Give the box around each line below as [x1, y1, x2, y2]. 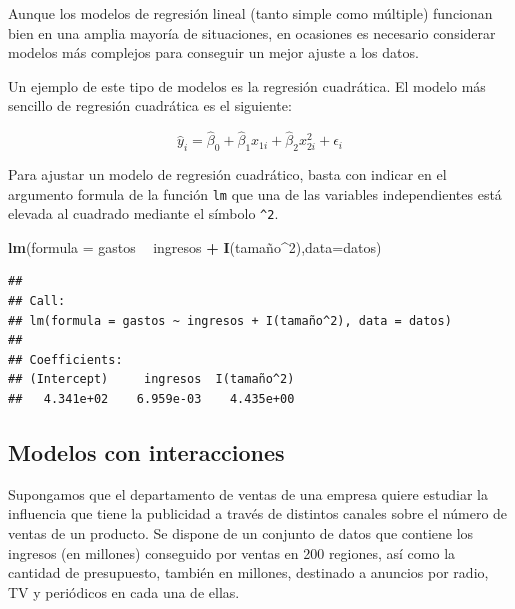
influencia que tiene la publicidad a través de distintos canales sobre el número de [8, 503, 508, 524]
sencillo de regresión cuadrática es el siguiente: [8, 95, 292, 116]
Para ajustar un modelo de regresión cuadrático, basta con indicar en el [8, 163, 447, 184]
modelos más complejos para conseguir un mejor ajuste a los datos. [8, 42, 419, 63]
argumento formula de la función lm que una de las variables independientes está [8, 183, 502, 204]
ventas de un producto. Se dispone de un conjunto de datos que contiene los [8, 523, 474, 544]
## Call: [8, 294, 66, 309]
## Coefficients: [8, 352, 123, 367]
